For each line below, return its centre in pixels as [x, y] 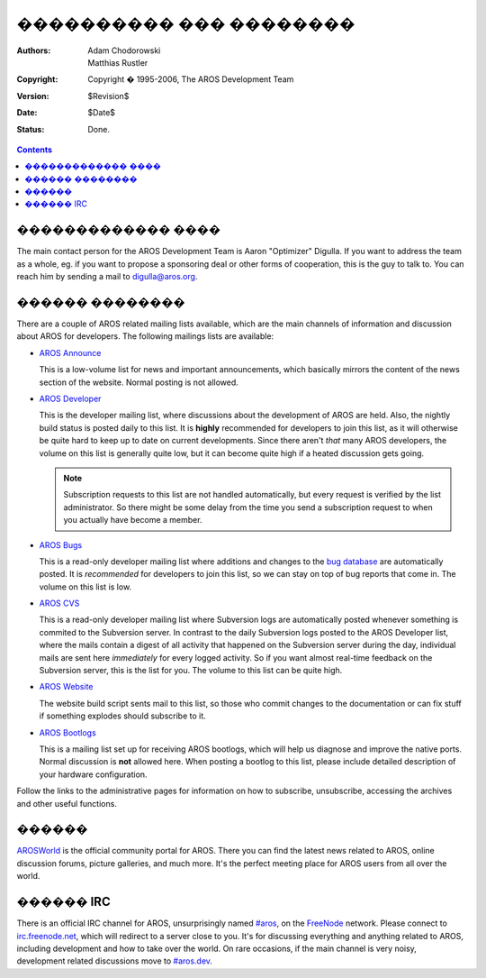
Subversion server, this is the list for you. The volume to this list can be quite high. [191, 671]
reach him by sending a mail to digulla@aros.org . [107, 277]
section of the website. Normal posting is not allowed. [139, 382]
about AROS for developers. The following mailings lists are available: [145, 336]
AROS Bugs [61, 544]
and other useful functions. [67, 803]
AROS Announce [70, 352]
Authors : [34, 50]
